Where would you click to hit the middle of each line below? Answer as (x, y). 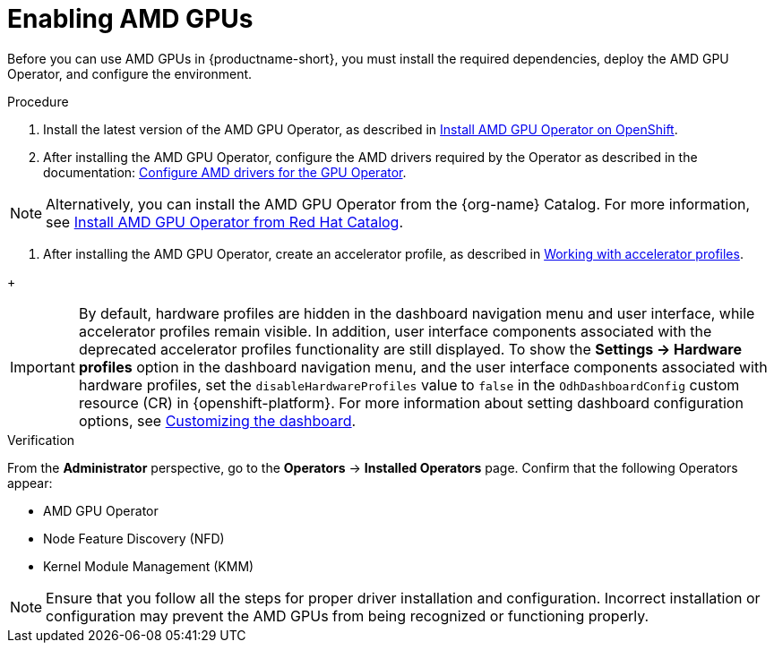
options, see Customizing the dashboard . (217, 420)
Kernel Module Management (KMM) (149, 566)
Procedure (38, 101)
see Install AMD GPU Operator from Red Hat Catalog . (225, 222)
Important (43, 367)
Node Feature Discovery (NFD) (134, 538)
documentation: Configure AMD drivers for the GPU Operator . (225, 172)
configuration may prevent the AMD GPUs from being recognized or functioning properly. (348, 616)
